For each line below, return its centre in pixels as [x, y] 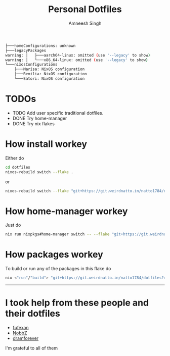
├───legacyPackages [26, 50]
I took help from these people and [77, 303]
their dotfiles [33, 314]
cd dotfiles [18, 167]
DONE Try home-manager [40, 118]
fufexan [20, 327]
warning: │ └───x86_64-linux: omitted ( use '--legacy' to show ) [77, 60]
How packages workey [54, 255]
